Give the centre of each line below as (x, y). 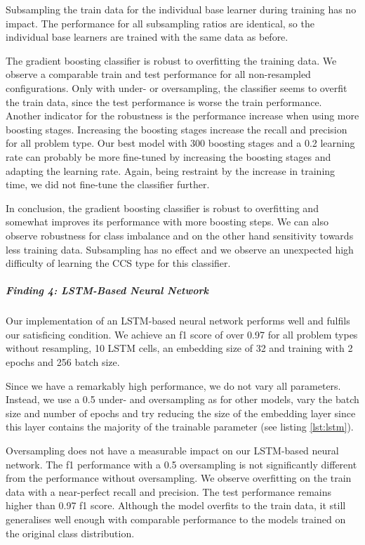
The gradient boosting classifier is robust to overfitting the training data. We (171, 60)
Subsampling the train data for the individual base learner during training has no (181, 9)
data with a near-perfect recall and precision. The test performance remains (169, 491)
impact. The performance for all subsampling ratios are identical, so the (160, 23)
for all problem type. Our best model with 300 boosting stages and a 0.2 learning (180, 143)
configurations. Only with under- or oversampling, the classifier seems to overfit (177, 87)
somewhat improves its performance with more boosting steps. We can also (167, 222)
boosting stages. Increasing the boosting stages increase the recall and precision (177, 129)
